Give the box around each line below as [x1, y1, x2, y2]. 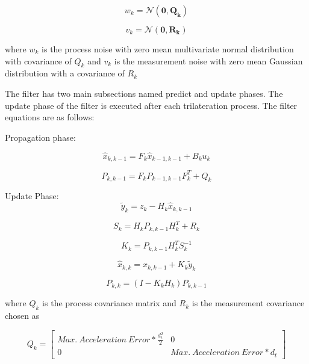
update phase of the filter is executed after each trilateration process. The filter [5, 99, 298, 111]
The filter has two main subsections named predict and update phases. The [5, 87, 283, 99]
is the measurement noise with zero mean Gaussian [114, 54, 303, 67]
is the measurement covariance [192, 297, 305, 309]
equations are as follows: [5, 111, 95, 123]
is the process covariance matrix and [42, 297, 176, 309]
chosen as [5, 309, 40, 322]
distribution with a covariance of [5, 67, 125, 79]
